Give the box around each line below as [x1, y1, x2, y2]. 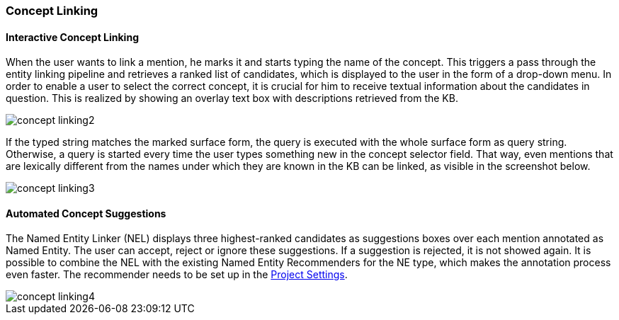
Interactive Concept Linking [6, 30, 139, 43]
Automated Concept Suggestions [6, 207, 166, 219]
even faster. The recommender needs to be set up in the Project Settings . [6, 268, 348, 281]
